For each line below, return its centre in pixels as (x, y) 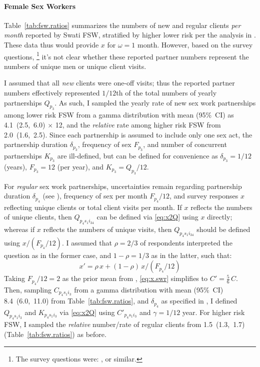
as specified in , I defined (199, 301)
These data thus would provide (51, 44)
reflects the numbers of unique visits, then (107, 229)
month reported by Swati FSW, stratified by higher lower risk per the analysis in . (130, 35)
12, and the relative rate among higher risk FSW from (138, 124)
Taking (15, 278)
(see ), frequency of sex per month (95, 196)
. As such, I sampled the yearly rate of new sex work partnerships (155, 102)
